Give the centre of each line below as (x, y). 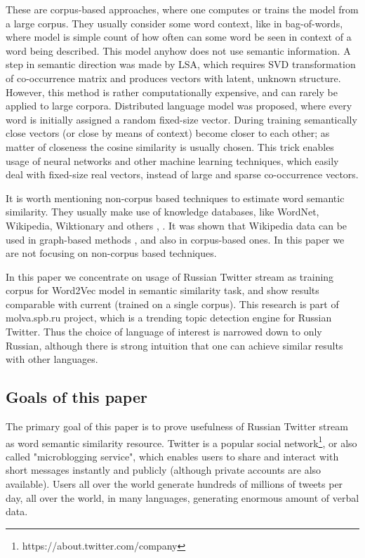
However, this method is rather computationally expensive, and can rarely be (172, 92)
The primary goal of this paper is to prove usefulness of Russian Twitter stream (177, 426)
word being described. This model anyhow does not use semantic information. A (178, 50)
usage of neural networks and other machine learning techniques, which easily (172, 160)
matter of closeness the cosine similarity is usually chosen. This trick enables (170, 146)
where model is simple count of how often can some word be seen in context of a (179, 37)
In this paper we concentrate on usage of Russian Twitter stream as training (170, 276)
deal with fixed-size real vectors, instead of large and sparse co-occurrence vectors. (182, 174)
